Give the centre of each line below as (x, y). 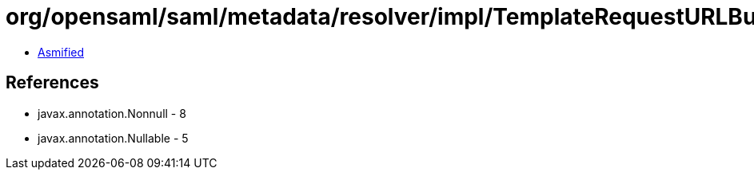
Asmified (61, 52)
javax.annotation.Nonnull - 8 (112, 113)
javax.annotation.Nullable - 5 (113, 138)
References (52, 83)
